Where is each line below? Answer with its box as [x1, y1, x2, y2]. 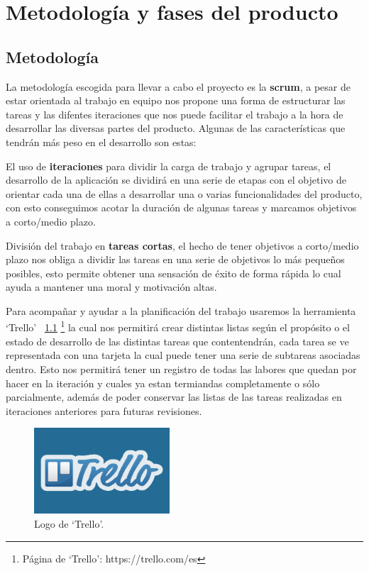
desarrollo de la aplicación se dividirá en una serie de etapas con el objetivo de [6, 172, 346, 187]
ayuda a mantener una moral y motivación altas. [6, 279, 217, 294]
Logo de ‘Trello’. [34, 516, 104, 531]
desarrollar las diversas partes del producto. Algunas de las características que [6, 121, 346, 135]
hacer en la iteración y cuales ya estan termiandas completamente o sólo [6, 375, 320, 390]
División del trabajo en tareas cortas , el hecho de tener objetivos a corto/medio [6, 238, 359, 253]
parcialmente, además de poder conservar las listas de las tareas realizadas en [6, 389, 342, 404]
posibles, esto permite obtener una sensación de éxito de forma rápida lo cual [6, 265, 341, 280]
